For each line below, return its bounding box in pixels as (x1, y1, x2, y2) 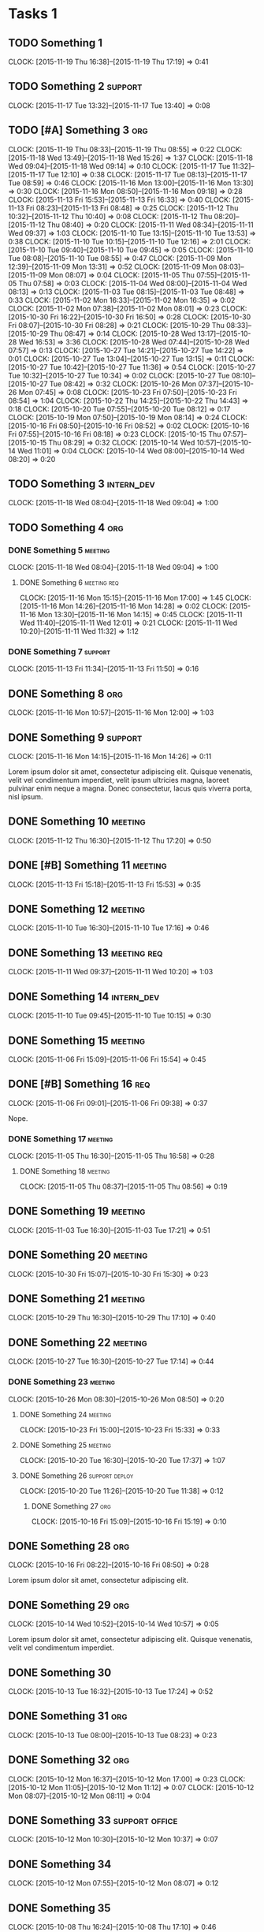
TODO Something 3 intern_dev (8, 478, 155, 491)
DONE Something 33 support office (8, 1814, 178, 1827)
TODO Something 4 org (8, 521, 124, 534)
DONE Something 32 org (8, 1753, 130, 1766)
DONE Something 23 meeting (8, 1376, 116, 1387)
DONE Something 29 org (8, 1598, 130, 1612)
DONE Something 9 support (8, 731, 143, 744)
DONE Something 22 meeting (8, 1335, 147, 1349)
